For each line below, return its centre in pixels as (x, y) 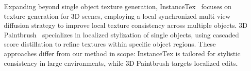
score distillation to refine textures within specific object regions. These (110, 44)
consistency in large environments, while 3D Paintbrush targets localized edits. (121, 63)
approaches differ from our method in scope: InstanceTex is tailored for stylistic (122, 53)
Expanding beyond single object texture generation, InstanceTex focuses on (118, 6)
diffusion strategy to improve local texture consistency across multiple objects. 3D (126, 25)
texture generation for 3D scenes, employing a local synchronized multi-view (117, 16)
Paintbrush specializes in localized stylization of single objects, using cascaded (122, 34)
